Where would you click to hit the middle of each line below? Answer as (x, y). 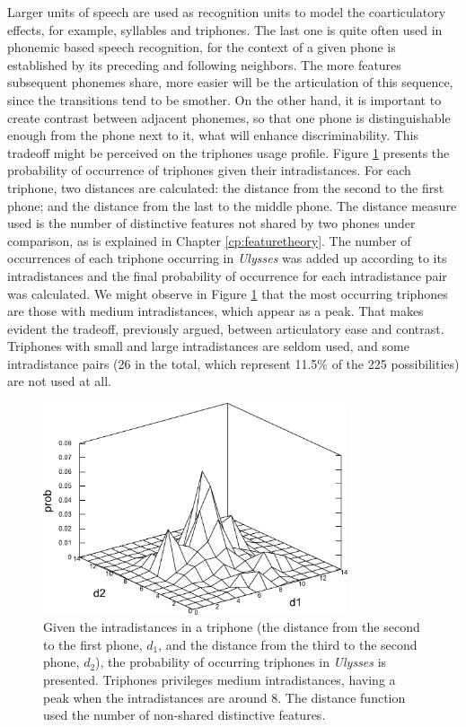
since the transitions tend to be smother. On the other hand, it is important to (224, 99)
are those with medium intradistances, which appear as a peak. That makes (215, 311)
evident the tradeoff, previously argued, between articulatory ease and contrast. (226, 328)
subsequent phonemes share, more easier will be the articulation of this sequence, (230, 82)
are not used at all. (60, 381)
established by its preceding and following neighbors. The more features (204, 64)
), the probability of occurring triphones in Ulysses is (241, 662)
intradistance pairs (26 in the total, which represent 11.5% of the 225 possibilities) (233, 363)
